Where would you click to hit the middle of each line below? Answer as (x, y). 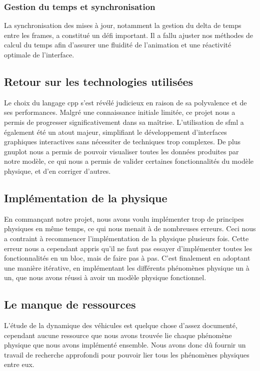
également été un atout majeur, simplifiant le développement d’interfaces (115, 132)
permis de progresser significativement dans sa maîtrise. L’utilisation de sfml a (124, 122)
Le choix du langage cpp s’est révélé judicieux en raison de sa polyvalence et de (125, 102)
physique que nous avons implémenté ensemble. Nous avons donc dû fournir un (125, 345)
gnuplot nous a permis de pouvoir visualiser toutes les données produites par (121, 151)
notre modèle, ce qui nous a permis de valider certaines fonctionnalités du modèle (129, 161)
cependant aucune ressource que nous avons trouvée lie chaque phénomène (118, 335)
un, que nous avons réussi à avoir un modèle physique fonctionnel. (105, 277)
